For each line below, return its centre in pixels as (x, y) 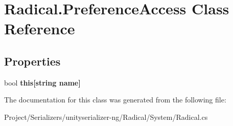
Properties (32, 61)
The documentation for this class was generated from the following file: (115, 100)
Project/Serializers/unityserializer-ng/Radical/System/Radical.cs (106, 117)
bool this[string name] (42, 82)
